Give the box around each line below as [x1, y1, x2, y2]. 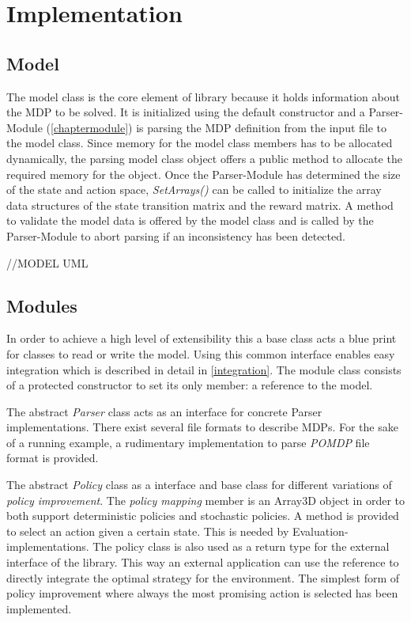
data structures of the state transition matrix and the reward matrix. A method [6, 196, 394, 213]
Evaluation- [292, 522, 349, 539]
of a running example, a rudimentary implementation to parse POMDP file [6, 434, 370, 450]
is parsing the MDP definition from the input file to [136, 119, 387, 135]
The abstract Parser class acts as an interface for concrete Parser [6, 403, 322, 419]
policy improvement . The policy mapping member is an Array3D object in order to [6, 491, 405, 508]
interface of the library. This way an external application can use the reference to [6, 554, 399, 571]
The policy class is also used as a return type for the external [92, 538, 390, 555]
